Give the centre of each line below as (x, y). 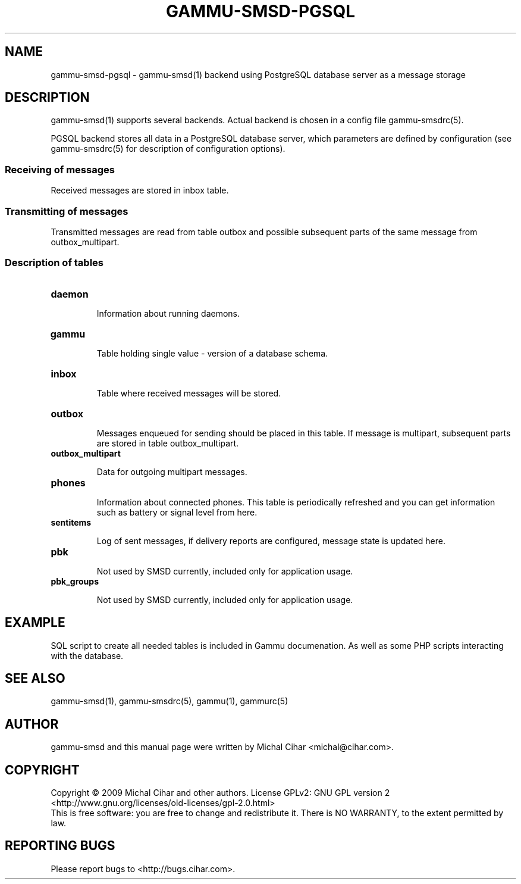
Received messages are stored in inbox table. (140, 190)
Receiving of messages (60, 169)
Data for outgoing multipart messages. (172, 471)
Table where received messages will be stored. (189, 393)
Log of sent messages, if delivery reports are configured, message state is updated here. (271, 541)
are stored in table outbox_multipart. (168, 443)
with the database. (87, 655)
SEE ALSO (35, 678)
